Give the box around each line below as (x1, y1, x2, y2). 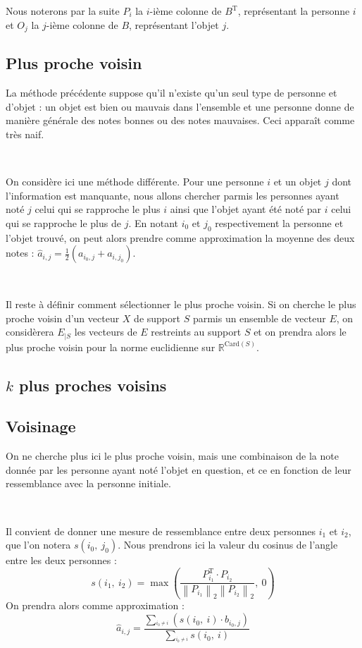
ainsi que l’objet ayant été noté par (170, 202, 322, 216)
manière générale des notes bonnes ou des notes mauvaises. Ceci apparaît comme (6, 113, 355, 128)
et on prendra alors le (254, 324, 347, 339)
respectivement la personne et (215, 216, 344, 230)
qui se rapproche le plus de (6, 216, 121, 230)
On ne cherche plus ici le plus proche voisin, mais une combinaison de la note (6, 448, 339, 463)
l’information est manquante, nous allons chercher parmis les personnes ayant (6, 188, 339, 202)
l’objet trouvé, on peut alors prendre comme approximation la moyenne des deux (6, 230, 355, 245)
